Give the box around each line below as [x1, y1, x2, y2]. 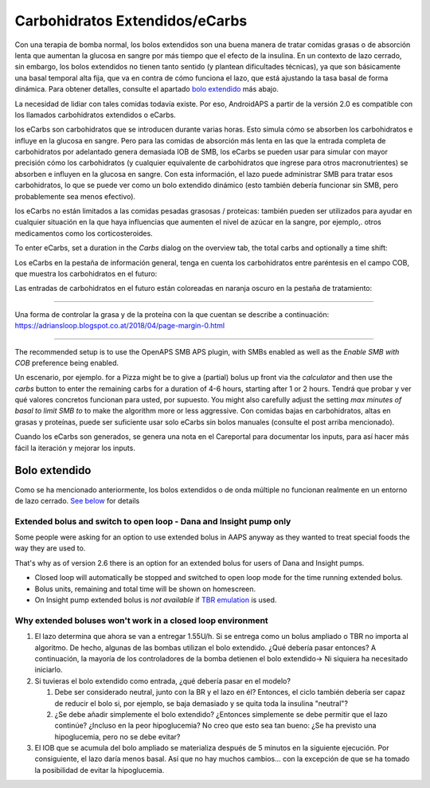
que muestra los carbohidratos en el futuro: [14, 269, 158, 278]
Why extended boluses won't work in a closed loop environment [14, 614, 268, 625]
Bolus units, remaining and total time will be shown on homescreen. [34, 584, 256, 594]
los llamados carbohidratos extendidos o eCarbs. [14, 110, 177, 120]
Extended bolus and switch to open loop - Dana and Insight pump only [14, 516, 291, 527]
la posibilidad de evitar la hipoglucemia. [34, 765, 165, 774]
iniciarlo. [34, 665, 63, 675]
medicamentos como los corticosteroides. [14, 228, 153, 238]
